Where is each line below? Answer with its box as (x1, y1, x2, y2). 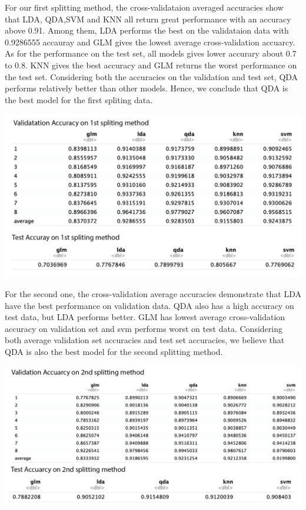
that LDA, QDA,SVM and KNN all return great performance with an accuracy (5, 12, 291, 25)
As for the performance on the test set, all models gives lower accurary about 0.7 (5, 47, 297, 60)
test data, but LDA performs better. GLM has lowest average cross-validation (5, 311, 285, 323)
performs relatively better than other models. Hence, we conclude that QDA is (5, 82, 288, 94)
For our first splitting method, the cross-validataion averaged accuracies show (5, 1, 284, 13)
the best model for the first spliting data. (5, 93, 153, 106)
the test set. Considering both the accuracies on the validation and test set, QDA (5, 70, 298, 83)
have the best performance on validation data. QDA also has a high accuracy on (5, 299, 294, 311)
